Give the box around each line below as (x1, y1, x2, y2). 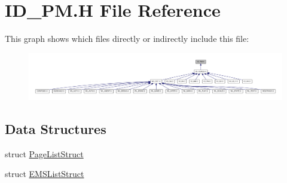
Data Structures (5, 119, 106, 138)
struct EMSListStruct (5, 167, 84, 180)
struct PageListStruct (5, 147, 84, 160)
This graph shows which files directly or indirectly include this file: (5, 32, 249, 45)
